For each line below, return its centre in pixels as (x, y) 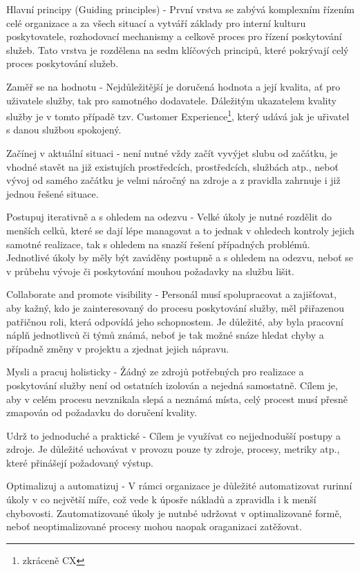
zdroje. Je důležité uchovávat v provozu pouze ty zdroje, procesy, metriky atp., (173, 449)
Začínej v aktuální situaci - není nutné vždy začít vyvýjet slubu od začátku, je (172, 153)
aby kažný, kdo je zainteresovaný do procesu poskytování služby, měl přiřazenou (175, 307)
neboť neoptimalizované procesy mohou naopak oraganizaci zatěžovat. (154, 526)
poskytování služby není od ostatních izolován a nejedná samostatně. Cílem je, (172, 385)
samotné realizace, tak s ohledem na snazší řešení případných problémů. (158, 244)
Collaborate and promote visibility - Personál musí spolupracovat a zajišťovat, (171, 294)
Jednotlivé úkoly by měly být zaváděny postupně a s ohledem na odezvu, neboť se (180, 258)
